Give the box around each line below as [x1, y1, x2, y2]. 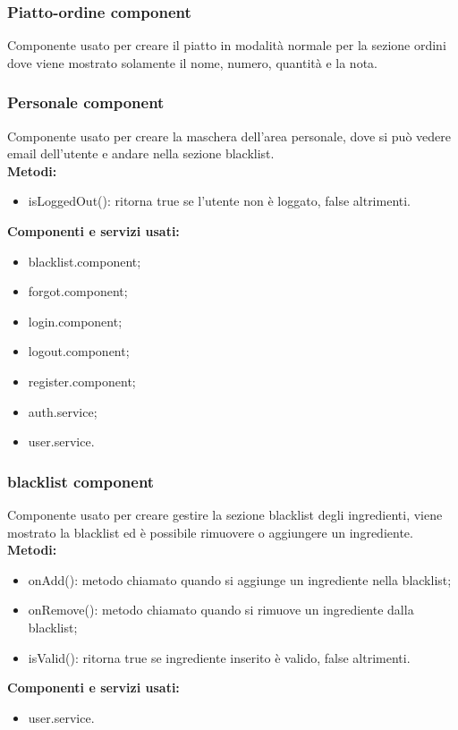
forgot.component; [28, 282, 128, 301]
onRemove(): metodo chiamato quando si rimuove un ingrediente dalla [28, 600, 414, 619]
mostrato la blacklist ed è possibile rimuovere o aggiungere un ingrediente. [7, 522, 413, 541]
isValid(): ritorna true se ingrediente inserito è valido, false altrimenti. [28, 648, 411, 666]
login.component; [28, 311, 123, 330]
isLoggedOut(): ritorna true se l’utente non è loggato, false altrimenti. [28, 191, 411, 210]
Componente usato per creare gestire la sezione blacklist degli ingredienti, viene [7, 505, 443, 523]
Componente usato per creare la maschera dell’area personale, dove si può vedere [7, 126, 451, 145]
